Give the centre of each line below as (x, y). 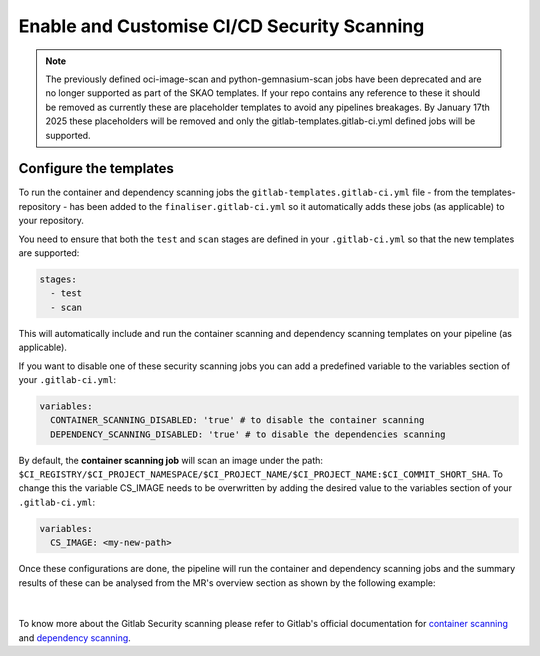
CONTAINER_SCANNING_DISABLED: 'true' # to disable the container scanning (237, 420)
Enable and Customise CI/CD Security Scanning (221, 26)
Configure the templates (96, 168)
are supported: (49, 252)
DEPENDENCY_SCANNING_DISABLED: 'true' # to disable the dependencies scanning (248, 434)
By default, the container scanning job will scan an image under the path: (171, 460)
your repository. (51, 221)
